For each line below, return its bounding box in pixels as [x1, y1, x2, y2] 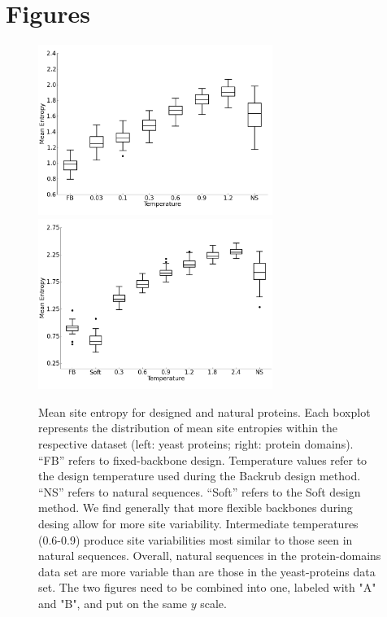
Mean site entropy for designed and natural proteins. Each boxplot [38, 403, 371, 420]
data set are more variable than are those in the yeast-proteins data [38, 562, 376, 580]
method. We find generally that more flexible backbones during [38, 499, 353, 516]
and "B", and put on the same [38, 594, 188, 611]
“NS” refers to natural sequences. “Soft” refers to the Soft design [38, 483, 361, 500]
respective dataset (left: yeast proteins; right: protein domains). [38, 435, 354, 452]
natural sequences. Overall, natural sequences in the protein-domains [38, 547, 381, 564]
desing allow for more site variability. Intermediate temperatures [38, 514, 359, 532]
